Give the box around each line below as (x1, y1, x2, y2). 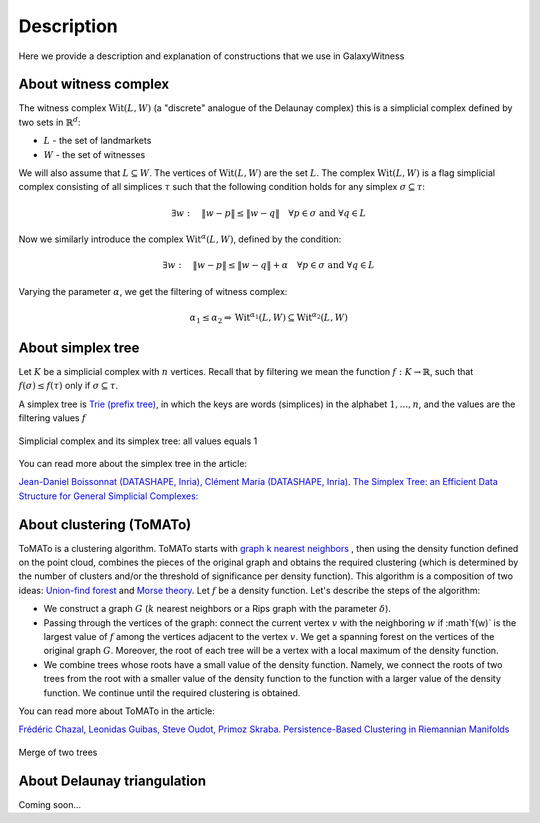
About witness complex (18, 76, 170, 93)
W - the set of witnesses (43, 148, 146, 160)
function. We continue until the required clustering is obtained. (43, 686, 301, 699)
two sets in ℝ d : (18, 115, 81, 128)
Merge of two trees (18, 746, 98, 758)
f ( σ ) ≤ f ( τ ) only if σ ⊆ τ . (18, 380, 119, 392)
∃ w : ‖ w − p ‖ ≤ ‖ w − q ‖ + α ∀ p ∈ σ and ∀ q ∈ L (162, 260, 375, 271)
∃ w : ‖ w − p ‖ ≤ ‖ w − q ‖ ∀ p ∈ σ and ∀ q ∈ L (171, 207, 367, 219)
